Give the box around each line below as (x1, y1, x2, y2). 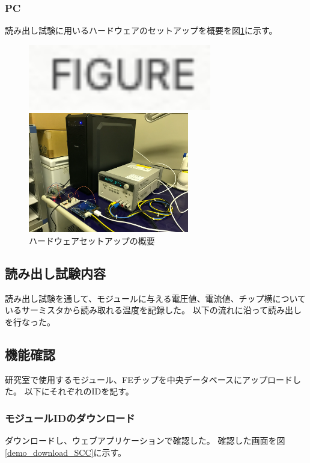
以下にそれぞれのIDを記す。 (24, 385, 134, 397)
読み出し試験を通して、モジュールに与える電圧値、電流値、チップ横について (5, 292, 306, 304)
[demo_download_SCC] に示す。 (5, 446, 127, 458)
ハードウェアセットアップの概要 (29, 234, 155, 247)
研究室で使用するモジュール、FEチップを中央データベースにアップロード (5, 373, 293, 385)
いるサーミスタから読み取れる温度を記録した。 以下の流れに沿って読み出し (5, 304, 302, 316)
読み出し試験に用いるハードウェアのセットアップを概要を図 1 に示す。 (5, 24, 278, 37)
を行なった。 (5, 315, 55, 328)
